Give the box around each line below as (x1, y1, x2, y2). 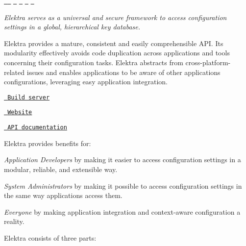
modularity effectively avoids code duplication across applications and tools (4, 48, 230, 58)
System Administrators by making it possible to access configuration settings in (4, 180, 242, 191)
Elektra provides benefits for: (4, 138, 91, 148)
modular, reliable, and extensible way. (4, 164, 118, 174)
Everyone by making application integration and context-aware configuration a (4, 206, 241, 217)
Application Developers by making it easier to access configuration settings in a (4, 154, 241, 165)
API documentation (7, 124, 67, 131)
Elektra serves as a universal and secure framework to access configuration (4, 12, 227, 22)
